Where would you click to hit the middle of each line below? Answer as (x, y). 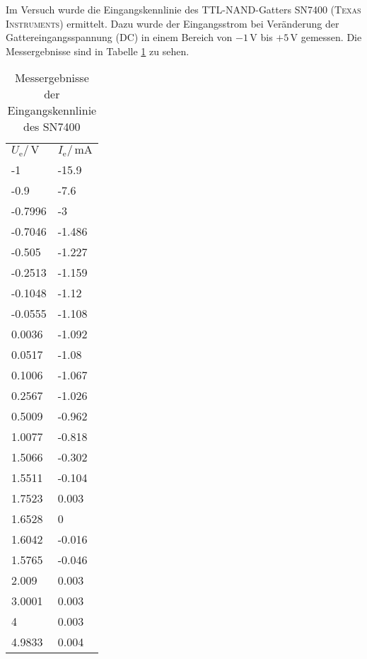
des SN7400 (52, 127)
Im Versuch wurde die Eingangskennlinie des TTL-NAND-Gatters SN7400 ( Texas (183, 9)
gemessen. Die (331, 37)
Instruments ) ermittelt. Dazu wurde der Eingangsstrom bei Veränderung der (173, 23)
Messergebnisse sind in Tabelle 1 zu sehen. (98, 51)
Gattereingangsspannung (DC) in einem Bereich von (119, 37)
